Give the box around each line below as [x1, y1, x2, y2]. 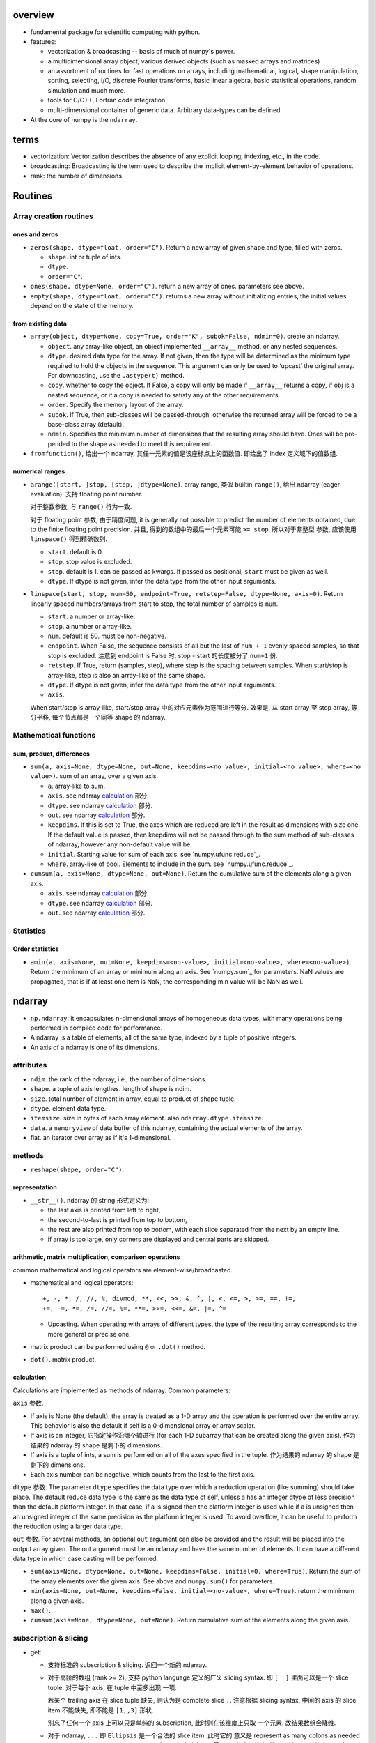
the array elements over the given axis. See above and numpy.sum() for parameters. [30, 1576, 275, 1585]
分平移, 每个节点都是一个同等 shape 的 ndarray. [30, 713, 166, 722]
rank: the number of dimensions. [30, 172, 124, 180]
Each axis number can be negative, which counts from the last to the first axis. [30, 1470, 256, 1478]
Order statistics [13, 945, 59, 953]
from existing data [13, 319, 68, 328]
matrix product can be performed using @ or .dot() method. [30, 1343, 205, 1351]
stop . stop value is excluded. [47, 558, 132, 566]
